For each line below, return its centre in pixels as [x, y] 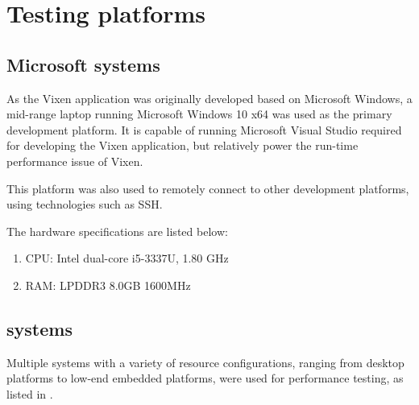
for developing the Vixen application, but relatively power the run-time [183, 145]
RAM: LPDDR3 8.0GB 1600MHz [108, 285]
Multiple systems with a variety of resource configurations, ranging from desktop [205, 362]
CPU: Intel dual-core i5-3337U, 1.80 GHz [127, 258]
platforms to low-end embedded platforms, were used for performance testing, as [205, 378]
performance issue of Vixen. [75, 161]
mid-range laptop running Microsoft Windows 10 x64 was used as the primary [199, 114]
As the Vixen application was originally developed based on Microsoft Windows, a [209, 98]
